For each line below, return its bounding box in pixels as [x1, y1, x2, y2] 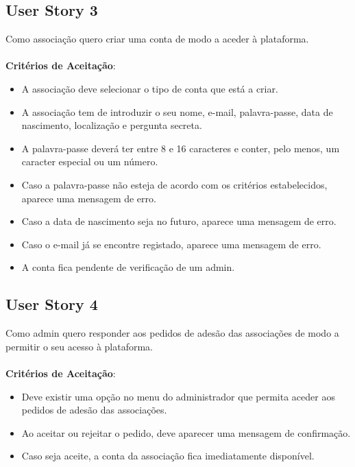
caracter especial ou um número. [21, 154, 158, 169]
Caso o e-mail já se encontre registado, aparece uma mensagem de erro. [21, 237, 321, 251]
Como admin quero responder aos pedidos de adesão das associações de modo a [5, 326, 339, 340]
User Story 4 [5, 294, 98, 315]
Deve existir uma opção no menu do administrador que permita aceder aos [21, 389, 335, 403]
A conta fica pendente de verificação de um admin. [21, 260, 235, 274]
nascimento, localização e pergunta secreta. [21, 118, 202, 132]
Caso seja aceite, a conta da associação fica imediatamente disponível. [21, 448, 315, 463]
